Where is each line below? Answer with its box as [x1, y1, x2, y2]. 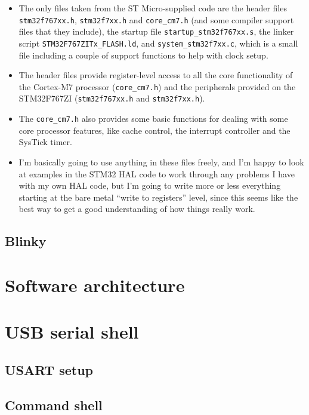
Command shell [5, 395, 103, 414]
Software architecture [5, 272, 185, 297]
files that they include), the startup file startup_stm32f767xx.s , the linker [18, 25, 294, 38]
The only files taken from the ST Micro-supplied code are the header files [18, 2, 287, 14]
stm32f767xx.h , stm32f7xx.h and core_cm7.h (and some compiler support [18, 13, 294, 26]
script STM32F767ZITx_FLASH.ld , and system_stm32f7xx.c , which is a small [18, 36, 298, 49]
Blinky [5, 232, 47, 250]
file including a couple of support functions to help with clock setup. [18, 48, 268, 61]
